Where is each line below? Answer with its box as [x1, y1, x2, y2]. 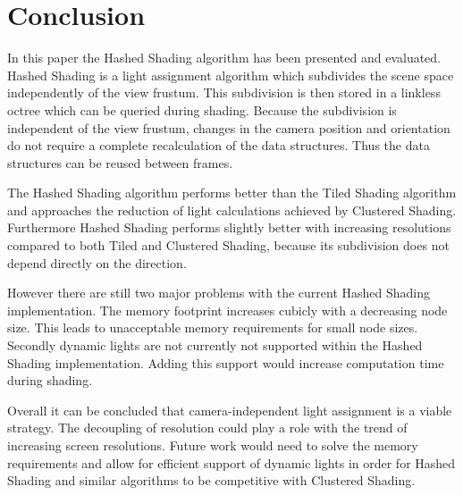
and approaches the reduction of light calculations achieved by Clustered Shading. [7, 200, 457, 219]
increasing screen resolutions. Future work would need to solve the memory [7, 436, 418, 454]
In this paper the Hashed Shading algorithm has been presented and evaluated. [7, 48, 442, 67]
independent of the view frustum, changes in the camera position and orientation [7, 118, 450, 137]
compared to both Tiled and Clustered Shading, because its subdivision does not [7, 236, 450, 255]
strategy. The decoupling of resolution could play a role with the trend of [7, 418, 408, 437]
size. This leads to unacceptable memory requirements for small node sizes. [7, 318, 418, 337]
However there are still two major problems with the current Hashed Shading [7, 283, 430, 302]
